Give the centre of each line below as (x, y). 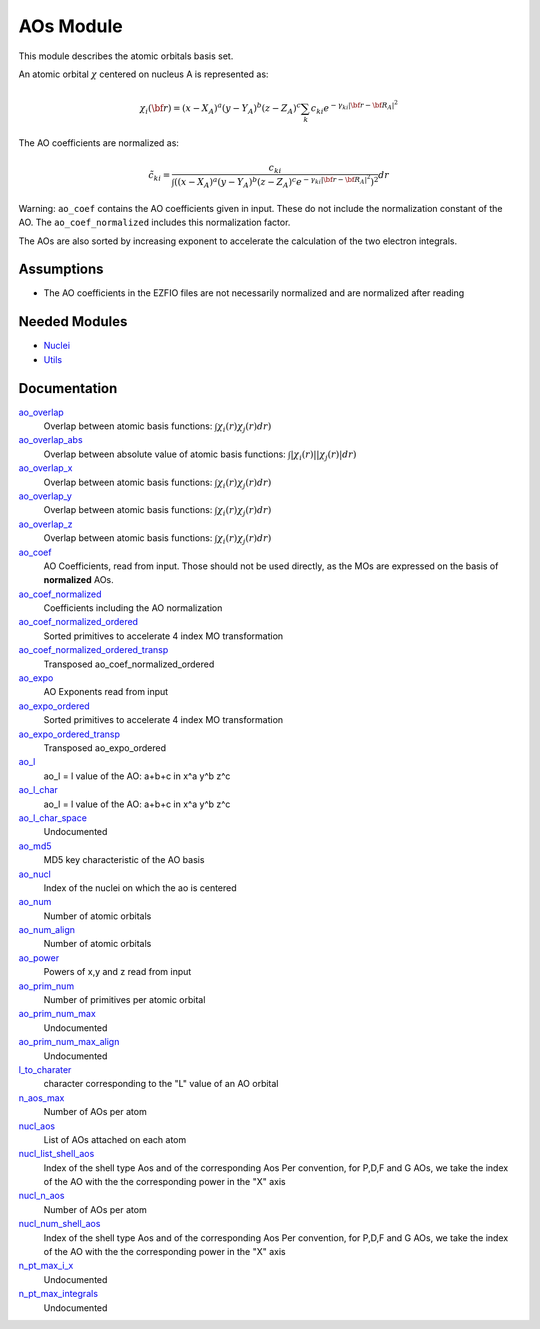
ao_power (39, 957)
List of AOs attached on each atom (115, 1139)
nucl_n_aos (41, 1196)
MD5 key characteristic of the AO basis (124, 860)
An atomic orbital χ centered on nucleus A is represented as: (143, 74)
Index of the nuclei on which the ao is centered (140, 887)
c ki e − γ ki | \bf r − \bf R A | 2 (354, 107)
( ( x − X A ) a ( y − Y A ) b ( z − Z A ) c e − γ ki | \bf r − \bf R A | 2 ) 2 (276, 181)
